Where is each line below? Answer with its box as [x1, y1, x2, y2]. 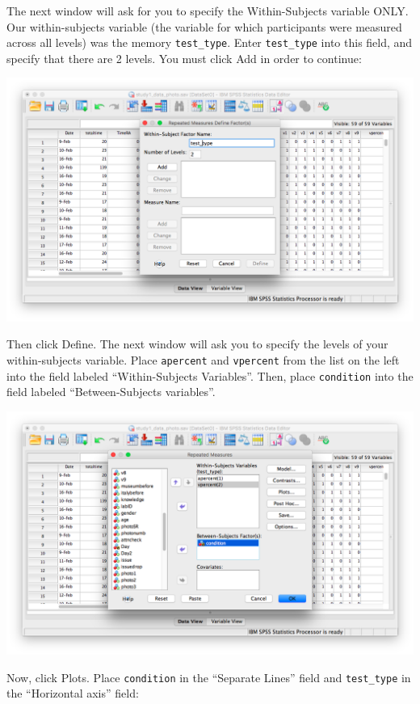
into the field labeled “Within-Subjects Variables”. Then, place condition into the [6, 367, 414, 384]
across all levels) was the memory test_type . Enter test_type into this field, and [6, 34, 413, 51]
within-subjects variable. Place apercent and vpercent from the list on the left [6, 351, 400, 368]
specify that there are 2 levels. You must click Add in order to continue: [6, 49, 362, 66]
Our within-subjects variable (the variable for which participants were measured [6, 18, 402, 35]
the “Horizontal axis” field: [6, 685, 139, 702]
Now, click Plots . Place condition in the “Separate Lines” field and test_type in [6, 668, 411, 685]
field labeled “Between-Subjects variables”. [6, 383, 216, 400]
